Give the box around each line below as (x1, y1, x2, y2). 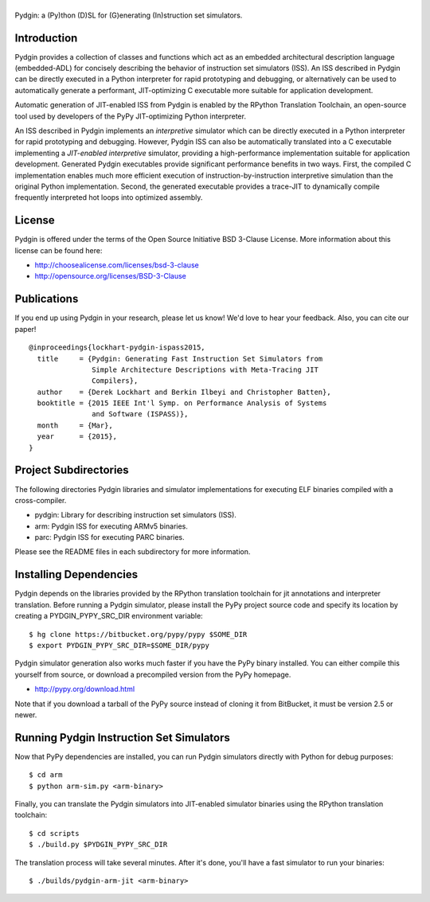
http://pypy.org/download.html (34, 685, 135, 694)
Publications (14, 292, 79, 306)
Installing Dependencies (14, 568, 139, 581)
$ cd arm (29, 771, 63, 779)
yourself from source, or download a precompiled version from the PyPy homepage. (14, 670, 291, 679)
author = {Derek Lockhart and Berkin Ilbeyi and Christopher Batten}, (37, 387, 331, 396)
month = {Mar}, (37, 420, 113, 430)
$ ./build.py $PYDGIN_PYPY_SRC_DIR (29, 840, 168, 849)
